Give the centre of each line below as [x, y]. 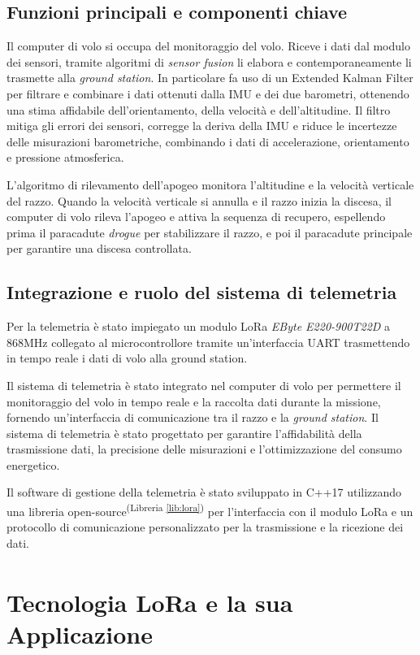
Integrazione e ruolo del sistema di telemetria [202, 292]
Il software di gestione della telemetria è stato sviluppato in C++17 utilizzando [204, 492]
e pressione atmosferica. [65, 157]
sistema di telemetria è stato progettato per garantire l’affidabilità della [184, 433]
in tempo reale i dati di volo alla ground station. [127, 358]
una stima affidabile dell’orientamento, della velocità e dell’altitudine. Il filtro [199, 109]
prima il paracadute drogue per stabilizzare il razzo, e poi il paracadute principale [210, 232]
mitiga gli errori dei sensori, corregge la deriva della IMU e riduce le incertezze [202, 126]
